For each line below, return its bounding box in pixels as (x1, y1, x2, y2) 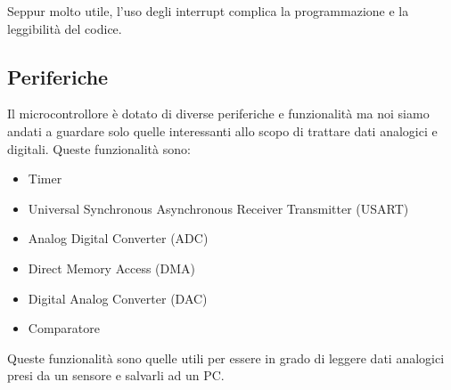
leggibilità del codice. (7, 19, 122, 37)
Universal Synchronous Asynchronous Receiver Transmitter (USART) (28, 199, 409, 217)
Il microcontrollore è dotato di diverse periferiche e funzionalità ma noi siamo (7, 104, 430, 123)
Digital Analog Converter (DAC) (28, 288, 208, 307)
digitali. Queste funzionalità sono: (7, 139, 191, 158)
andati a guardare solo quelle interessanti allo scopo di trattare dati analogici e (7, 121, 438, 140)
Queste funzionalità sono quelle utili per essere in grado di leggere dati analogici (7, 348, 445, 367)
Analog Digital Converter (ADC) (28, 229, 209, 248)
